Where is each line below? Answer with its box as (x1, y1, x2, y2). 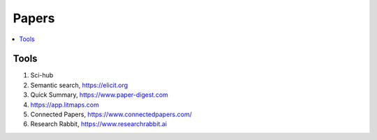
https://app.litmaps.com (30, 100, 99, 109)
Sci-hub (30, 71, 54, 79)
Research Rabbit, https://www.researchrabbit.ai (30, 120, 168, 128)
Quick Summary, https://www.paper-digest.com (30, 91, 169, 99)
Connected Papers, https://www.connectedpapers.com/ (30, 110, 192, 118)
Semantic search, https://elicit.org (30, 81, 128, 89)
